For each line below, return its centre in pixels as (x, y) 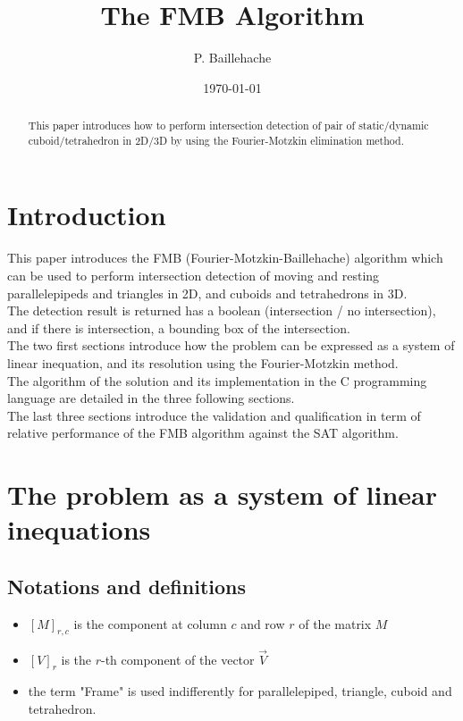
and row (263, 623)
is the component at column (150, 623)
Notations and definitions (127, 586)
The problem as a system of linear (222, 495)
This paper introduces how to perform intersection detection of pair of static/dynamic (228, 126)
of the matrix (335, 623)
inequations (79, 529)
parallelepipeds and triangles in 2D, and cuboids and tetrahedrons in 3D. (207, 293)
